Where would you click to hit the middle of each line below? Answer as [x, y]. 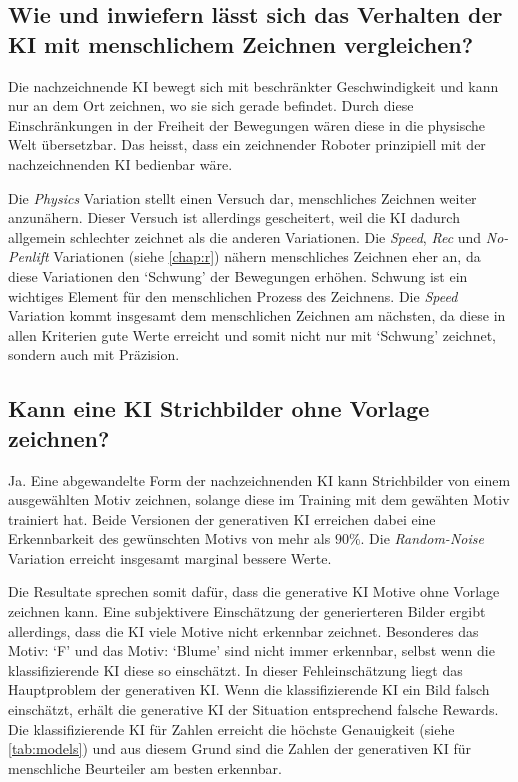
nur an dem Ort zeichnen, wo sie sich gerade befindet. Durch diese [211, 105]
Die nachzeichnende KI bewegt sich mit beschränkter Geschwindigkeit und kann [253, 85]
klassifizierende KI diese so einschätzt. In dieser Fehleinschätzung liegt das [235, 669]
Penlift [28, 256]
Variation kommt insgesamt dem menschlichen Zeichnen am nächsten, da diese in [257, 315]
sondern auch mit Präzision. [94, 354]
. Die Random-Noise [422, 538]
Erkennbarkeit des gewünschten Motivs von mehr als [169, 538]
